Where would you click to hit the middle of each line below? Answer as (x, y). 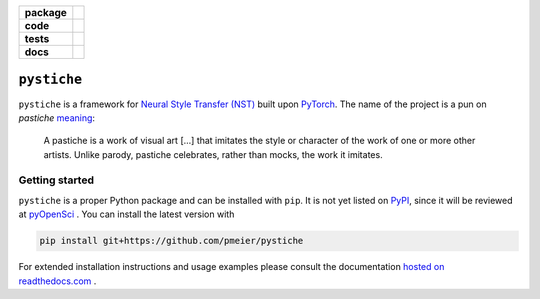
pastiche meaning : (56, 117)
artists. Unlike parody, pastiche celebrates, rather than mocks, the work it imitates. (213, 154)
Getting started (56, 180)
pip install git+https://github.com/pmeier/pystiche (171, 241)
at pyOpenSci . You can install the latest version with (126, 214)
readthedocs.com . (57, 281)
